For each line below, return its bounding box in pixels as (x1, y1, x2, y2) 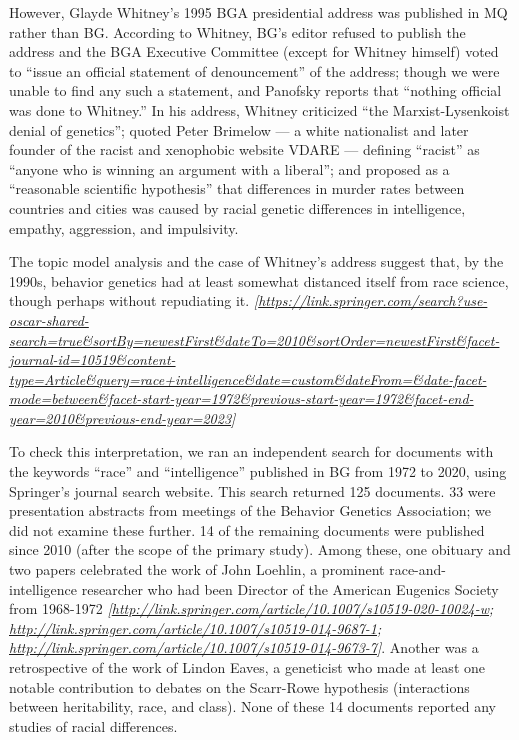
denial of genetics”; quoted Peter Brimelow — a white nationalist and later (9, 119, 469, 140)
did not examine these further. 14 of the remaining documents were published (9, 519, 485, 540)
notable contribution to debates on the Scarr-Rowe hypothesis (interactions (9, 676, 470, 697)
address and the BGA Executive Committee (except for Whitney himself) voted (9, 41, 499, 62)
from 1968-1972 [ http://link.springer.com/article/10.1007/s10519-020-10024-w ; (9, 598, 494, 619)
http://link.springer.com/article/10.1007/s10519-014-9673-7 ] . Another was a (9, 637, 479, 658)
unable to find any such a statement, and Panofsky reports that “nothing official (9, 80, 502, 101)
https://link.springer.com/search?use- (258, 290, 488, 311)
